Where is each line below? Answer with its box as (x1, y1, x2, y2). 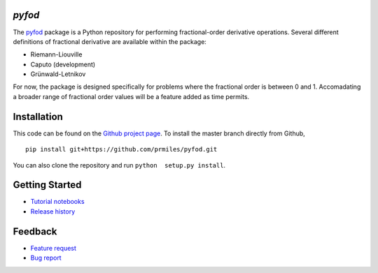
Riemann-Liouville (30, 50, 83, 59)
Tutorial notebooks (30, 198, 85, 206)
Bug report (30, 253, 62, 262)
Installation (13, 110, 63, 122)
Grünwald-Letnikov (30, 70, 86, 78)
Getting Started (13, 179, 82, 191)
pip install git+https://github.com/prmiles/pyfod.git (25, 145, 218, 154)
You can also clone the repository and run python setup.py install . (13, 161, 226, 169)
